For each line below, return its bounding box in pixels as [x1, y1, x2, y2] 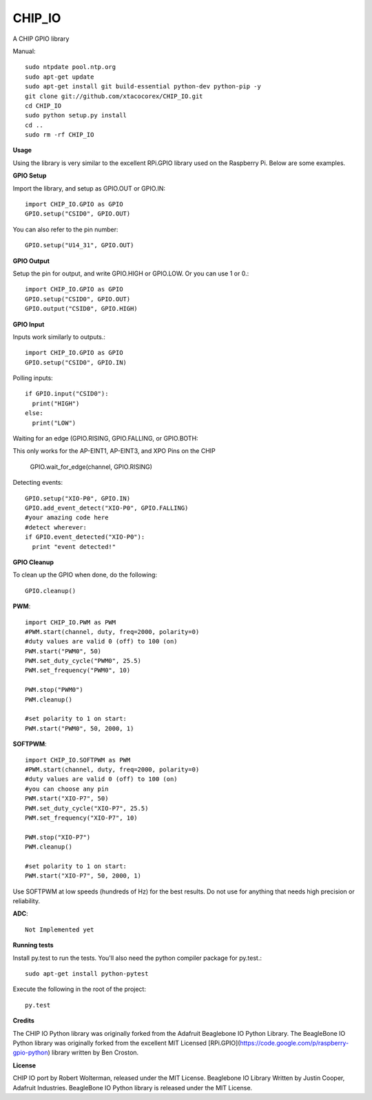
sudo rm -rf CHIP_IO [25, 131, 94, 139]
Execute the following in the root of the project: [12, 985, 146, 994]
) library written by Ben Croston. [48, 1048, 139, 1056]
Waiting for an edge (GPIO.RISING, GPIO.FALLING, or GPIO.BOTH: [12, 434, 199, 443]
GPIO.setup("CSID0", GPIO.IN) [25, 358, 127, 366]
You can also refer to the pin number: [12, 225, 118, 233]
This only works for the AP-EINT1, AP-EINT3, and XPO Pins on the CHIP [12, 447, 216, 455]
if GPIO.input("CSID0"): [25, 390, 109, 398]
